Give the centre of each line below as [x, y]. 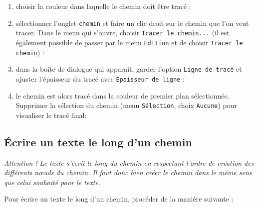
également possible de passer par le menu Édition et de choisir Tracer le [129, 42]
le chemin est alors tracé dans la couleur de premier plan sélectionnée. [123, 95]
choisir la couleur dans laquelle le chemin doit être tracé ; [103, 6]
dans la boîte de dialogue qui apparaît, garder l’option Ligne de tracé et [129, 69]
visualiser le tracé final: [51, 115]
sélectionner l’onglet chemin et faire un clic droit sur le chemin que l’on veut [132, 23]
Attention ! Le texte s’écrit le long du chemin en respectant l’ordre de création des [129, 162]
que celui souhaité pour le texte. [52, 182]
